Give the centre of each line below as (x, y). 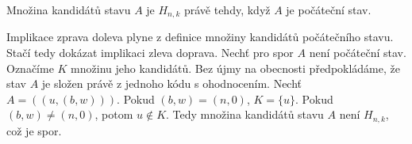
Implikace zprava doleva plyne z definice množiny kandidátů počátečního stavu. (200, 37)
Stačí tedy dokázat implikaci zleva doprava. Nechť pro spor (150, 53)
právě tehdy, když (227, 9)
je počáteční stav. (329, 9)
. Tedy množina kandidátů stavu (245, 114)
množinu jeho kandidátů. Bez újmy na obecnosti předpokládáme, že (235, 68)
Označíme (30, 68)
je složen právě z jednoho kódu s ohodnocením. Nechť (172, 83)
